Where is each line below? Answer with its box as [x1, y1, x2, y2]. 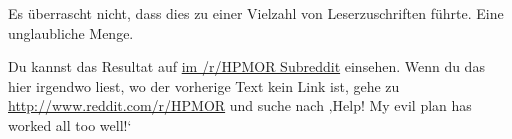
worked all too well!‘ [8, 114, 132, 135]
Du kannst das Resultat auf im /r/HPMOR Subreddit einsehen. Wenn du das [8, 56, 485, 77]
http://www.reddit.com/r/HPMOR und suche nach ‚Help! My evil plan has [8, 95, 472, 116]
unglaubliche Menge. [8, 22, 134, 43]
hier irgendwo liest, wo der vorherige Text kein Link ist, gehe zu [8, 75, 400, 96]
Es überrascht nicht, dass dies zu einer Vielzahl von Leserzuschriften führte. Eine [8, 3, 504, 23]
